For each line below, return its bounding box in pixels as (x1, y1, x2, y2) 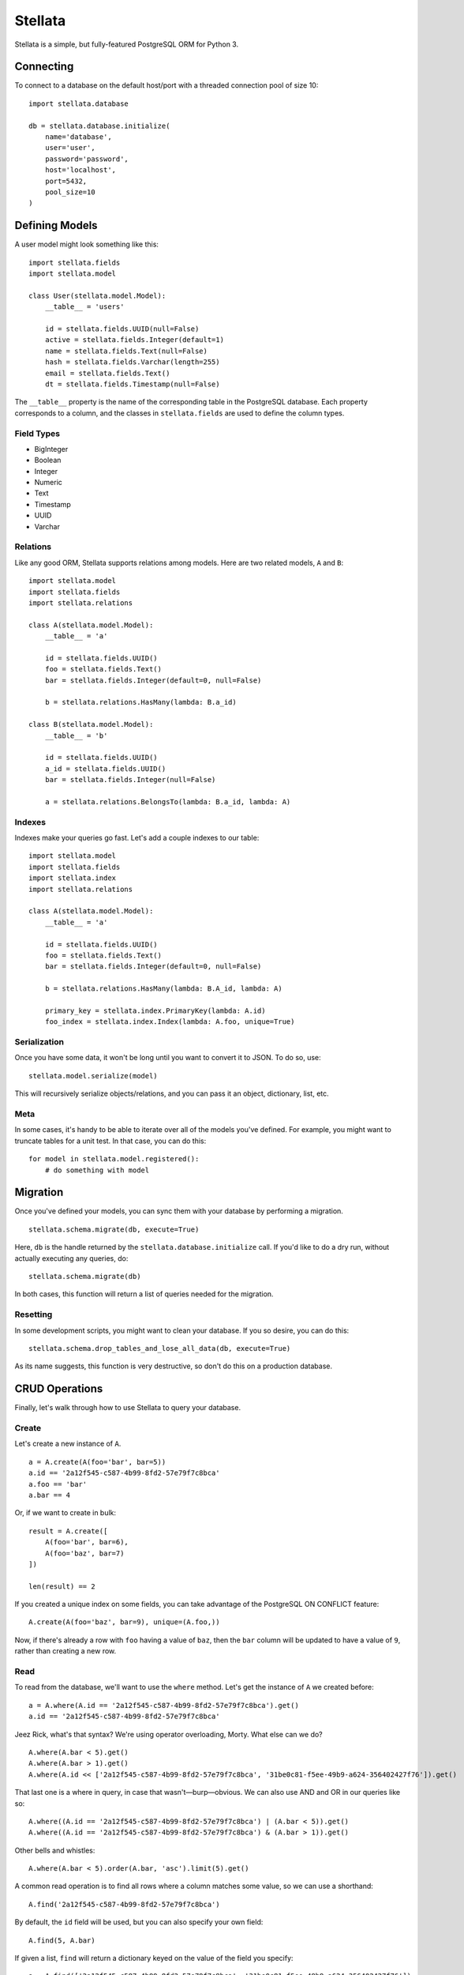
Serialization (14, 1036, 65, 1048)
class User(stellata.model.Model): (28, 291, 167, 300)
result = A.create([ (28, 1526, 108, 1536)
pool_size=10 (44, 187, 95, 197)
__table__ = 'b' (44, 731, 108, 740)
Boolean (34, 455, 62, 465)
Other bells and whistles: (14, 1845, 95, 1855)
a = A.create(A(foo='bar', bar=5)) (28, 1458, 167, 1466)
